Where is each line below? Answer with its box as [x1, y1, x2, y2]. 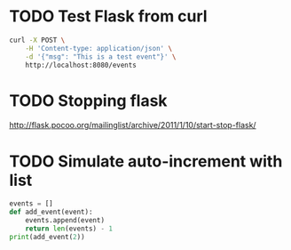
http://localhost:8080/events [25, 60, 138, 69]
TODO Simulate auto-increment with [9, 151, 283, 171]
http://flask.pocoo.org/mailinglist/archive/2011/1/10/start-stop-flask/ [9, 120, 256, 131]
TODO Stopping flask [9, 91, 168, 110]
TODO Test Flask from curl [9, 6, 208, 27]
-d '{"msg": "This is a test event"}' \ [25, 52, 177, 61]
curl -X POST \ [9, 36, 66, 44]
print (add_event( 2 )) [9, 232, 86, 241]
